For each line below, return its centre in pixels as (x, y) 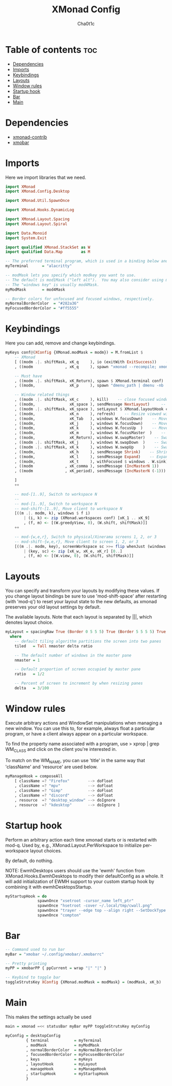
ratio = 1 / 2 (29, 674)
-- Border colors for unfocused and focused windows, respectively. (80, 299)
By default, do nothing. (29, 860)
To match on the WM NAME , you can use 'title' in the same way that (75, 761)
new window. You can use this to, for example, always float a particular (80, 728)
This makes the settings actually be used (48, 1017)
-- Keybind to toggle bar (33, 977)
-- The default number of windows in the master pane (73, 655)
